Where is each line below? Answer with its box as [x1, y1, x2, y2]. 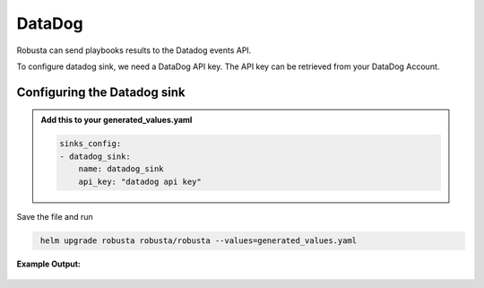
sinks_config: [59, 139, 122, 149]
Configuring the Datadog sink [16, 84, 186, 100]
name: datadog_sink [78, 164, 165, 174]
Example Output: [16, 258, 81, 269]
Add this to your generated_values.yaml [40, 115, 193, 126]
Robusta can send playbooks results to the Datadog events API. [16, 45, 252, 56]
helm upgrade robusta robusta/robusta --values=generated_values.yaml [40, 236, 358, 246]
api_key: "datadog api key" [78, 176, 202, 187]
